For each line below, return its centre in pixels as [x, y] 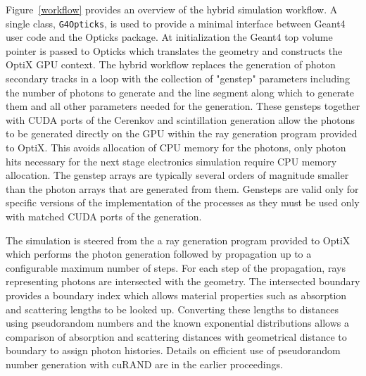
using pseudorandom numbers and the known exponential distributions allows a [177, 323]
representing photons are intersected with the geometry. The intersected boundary [183, 281]
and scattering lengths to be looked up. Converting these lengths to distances [172, 309]
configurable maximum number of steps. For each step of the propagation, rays [176, 267]
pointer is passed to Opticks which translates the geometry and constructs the [174, 50]
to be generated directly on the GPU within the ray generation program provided [182, 133]
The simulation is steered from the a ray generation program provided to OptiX [178, 240]
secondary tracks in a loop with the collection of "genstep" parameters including [178, 79]
